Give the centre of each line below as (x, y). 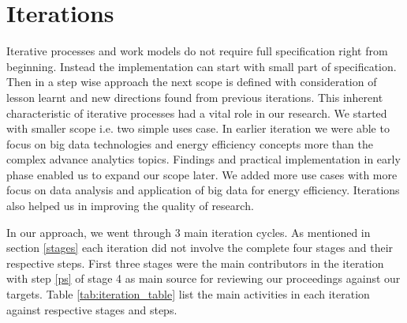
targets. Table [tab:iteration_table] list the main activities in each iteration (188, 294)
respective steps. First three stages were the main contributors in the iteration (195, 263)
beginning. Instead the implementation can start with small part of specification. (202, 66)
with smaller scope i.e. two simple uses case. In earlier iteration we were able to (198, 128)
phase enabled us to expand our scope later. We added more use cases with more (202, 174)
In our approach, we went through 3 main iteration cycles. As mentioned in (189, 232)
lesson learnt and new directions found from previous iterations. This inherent (195, 97)
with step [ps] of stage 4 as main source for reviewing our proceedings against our (203, 278)
